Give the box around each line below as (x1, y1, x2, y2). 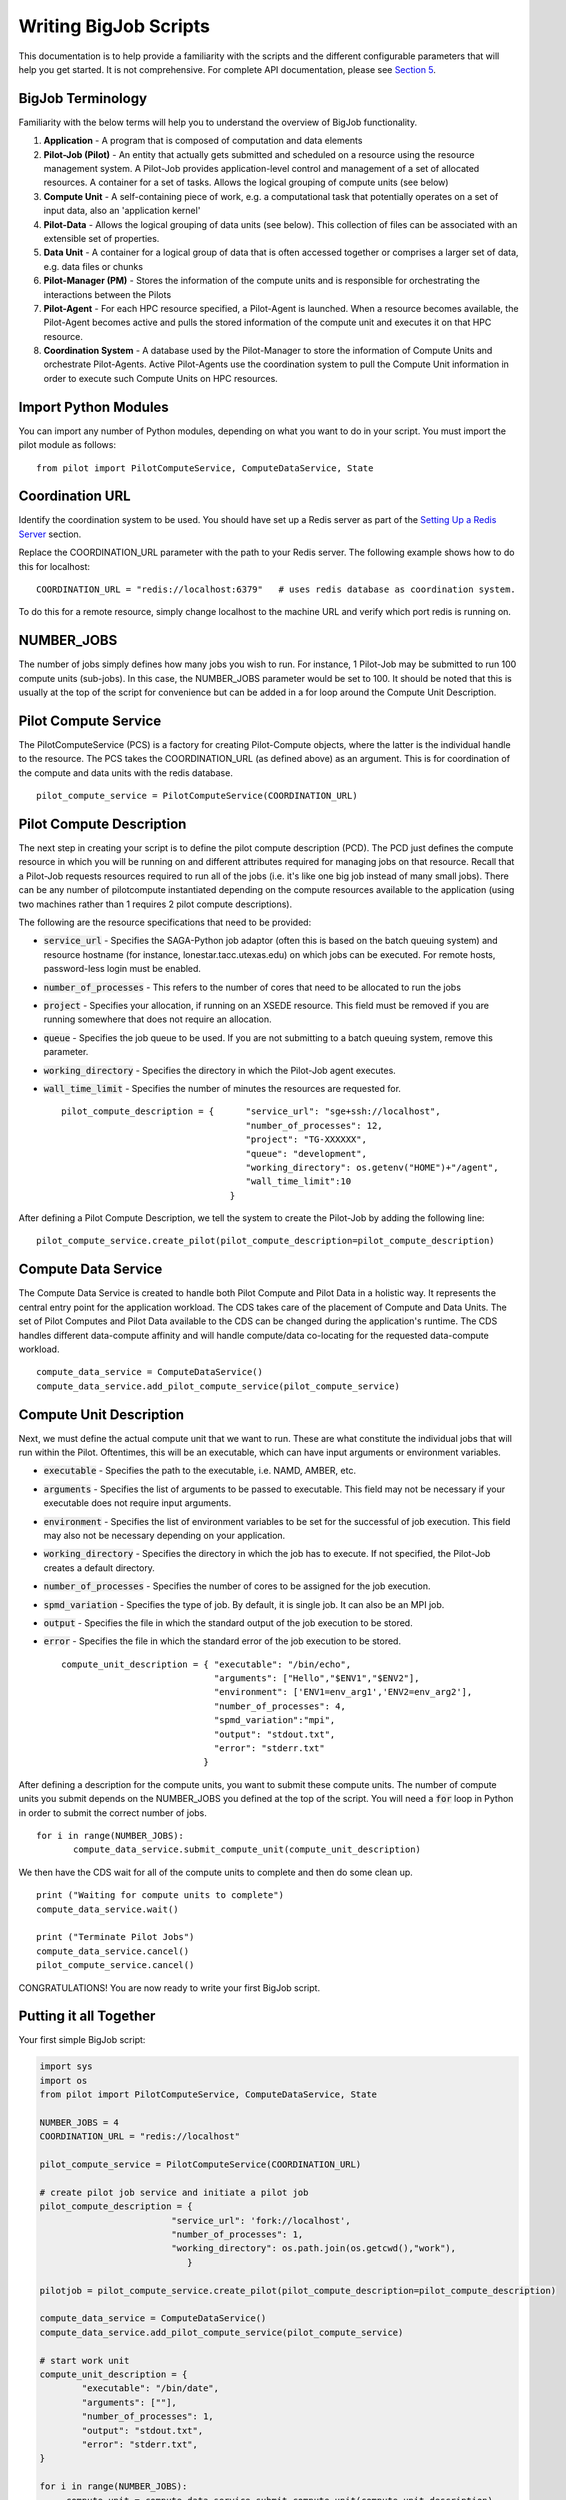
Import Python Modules (18, 398, 169, 415)
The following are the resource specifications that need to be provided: (18, 916, 312, 929)
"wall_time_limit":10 (245, 1176, 352, 1187)
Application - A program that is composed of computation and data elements (43, 135, 363, 147)
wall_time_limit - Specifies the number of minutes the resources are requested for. (43, 1082, 402, 1094)
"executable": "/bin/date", (81, 2383, 220, 2394)
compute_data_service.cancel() (36, 1945, 190, 1957)
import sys (39, 2061, 93, 2072)
